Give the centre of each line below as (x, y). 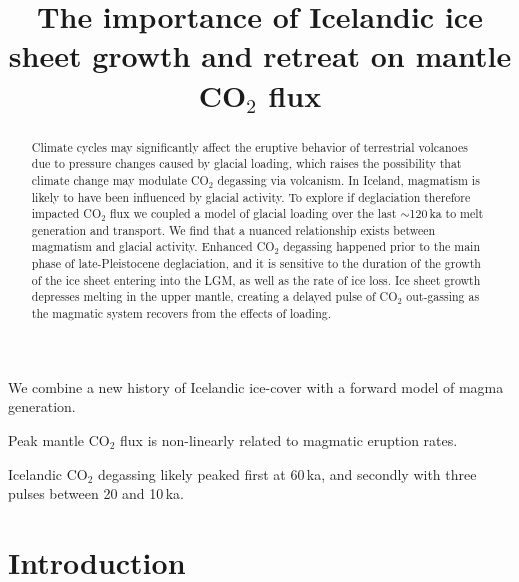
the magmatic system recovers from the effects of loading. (181, 313)
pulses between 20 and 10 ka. (96, 493)
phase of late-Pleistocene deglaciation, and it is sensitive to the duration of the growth (256, 263)
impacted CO (66, 213)
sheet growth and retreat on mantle (260, 55)
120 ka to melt (446, 213)
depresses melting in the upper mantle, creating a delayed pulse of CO (214, 296)
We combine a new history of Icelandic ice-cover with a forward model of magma (256, 386)
